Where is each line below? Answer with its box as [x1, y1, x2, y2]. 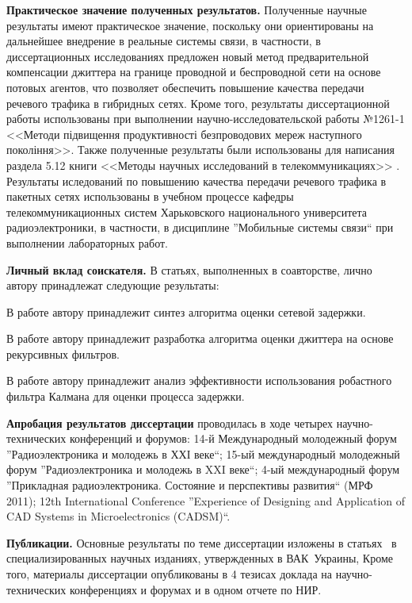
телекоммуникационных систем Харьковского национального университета [6, 203, 368, 220]
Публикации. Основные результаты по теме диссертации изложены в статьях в [6, 534, 397, 551]
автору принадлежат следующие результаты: [6, 277, 219, 294]
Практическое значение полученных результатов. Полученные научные [6, 2, 367, 17]
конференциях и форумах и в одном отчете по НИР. [69, 581, 322, 597]
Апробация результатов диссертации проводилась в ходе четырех [6, 414, 334, 431]
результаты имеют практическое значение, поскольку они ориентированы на [6, 17, 374, 33]
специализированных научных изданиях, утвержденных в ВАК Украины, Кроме [6, 550, 394, 567]
